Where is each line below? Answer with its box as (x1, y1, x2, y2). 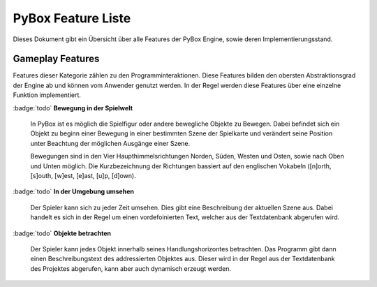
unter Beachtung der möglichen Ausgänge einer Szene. (30, 139, 191, 147)
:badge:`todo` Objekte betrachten (13, 229, 112, 237)
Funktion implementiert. (13, 91, 82, 99)
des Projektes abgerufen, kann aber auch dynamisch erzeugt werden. (30, 264, 232, 272)
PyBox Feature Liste (13, 10, 131, 26)
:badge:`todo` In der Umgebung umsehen (13, 187, 134, 196)
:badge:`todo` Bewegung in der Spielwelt (13, 103, 133, 112)
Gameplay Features (13, 53, 100, 65)
